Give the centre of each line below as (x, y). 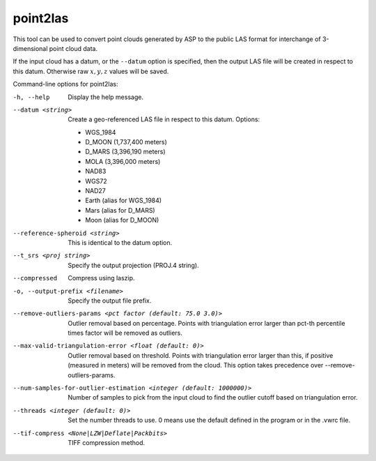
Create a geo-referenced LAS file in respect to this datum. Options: (164, 119)
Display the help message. (106, 97)
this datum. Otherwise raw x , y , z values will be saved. (91, 71)
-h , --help (31, 97)
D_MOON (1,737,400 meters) (126, 142)
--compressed (35, 278)
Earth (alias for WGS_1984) (124, 201)
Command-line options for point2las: (65, 84)
